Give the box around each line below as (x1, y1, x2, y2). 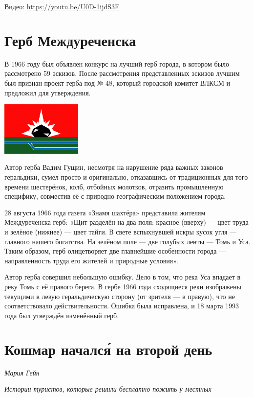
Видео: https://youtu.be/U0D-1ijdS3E (4, 1, 120, 11)
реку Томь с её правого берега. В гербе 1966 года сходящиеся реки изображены (4, 281, 241, 291)
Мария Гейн (4, 367, 40, 377)
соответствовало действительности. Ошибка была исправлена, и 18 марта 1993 (4, 301, 239, 311)
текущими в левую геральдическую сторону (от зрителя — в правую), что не (4, 291, 235, 301)
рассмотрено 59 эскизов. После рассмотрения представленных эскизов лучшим (4, 68, 240, 78)
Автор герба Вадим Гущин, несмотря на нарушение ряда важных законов (4, 162, 223, 172)
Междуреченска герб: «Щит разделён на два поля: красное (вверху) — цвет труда (4, 217, 249, 227)
